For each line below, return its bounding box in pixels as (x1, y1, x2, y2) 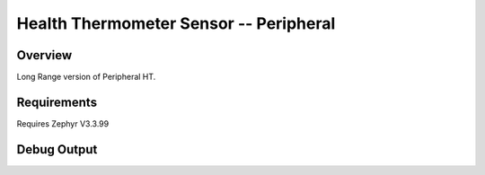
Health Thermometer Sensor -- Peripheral (16, 13, 336, 33)
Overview (16, 48, 73, 63)
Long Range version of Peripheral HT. (16, 72, 156, 83)
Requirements (16, 94, 98, 109)
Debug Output (16, 142, 98, 157)
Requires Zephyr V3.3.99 (16, 118, 110, 129)
